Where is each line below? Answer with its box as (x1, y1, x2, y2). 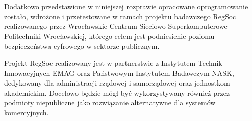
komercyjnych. (4, 107, 49, 117)
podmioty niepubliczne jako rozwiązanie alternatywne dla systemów (4, 97, 216, 108)
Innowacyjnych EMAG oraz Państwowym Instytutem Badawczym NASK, (4, 67, 234, 78)
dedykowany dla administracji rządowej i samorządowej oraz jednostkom (4, 77, 230, 88)
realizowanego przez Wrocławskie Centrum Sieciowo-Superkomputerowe (4, 21, 228, 31)
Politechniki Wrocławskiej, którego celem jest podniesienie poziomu (4, 30, 215, 41)
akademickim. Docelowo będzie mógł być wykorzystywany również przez (4, 87, 230, 98)
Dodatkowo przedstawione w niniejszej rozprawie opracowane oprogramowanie (4, 1, 248, 11)
